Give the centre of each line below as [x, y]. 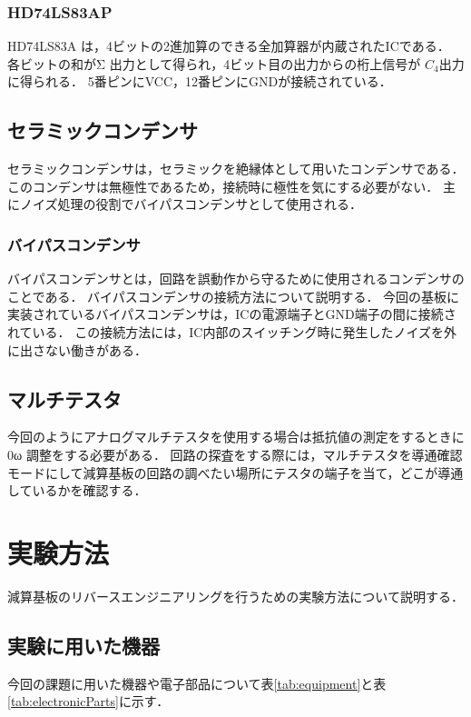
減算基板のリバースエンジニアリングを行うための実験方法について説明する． [235, 596]
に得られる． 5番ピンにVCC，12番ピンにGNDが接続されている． [200, 81]
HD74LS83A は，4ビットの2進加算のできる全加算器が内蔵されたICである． [229, 46]
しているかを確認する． [77, 490]
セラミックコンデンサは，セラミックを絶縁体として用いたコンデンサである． [236, 169]
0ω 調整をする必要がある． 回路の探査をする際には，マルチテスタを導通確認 [235, 454]
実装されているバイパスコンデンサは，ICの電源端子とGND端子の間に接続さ [232, 314]
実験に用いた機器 [83, 645]
